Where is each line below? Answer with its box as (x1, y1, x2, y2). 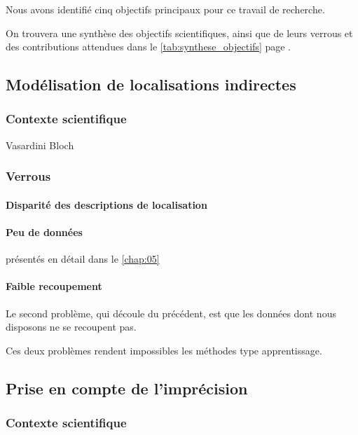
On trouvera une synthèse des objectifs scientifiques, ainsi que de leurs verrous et (6, 25, 353, 40)
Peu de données (6, 225, 83, 239)
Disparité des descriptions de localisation (6, 197, 207, 212)
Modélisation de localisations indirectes (6, 74, 296, 95)
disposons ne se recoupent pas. (6, 319, 137, 334)
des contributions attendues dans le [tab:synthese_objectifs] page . (6, 39, 291, 54)
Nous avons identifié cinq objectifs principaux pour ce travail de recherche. (6, 2, 325, 16)
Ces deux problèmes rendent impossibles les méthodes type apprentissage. (6, 343, 322, 357)
